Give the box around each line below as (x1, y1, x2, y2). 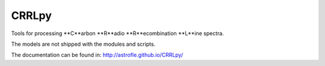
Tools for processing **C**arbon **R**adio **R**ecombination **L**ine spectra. (11, 30, 224, 37)
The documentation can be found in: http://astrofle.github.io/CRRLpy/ (11, 51, 184, 59)
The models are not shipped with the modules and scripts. (11, 40, 156, 48)
